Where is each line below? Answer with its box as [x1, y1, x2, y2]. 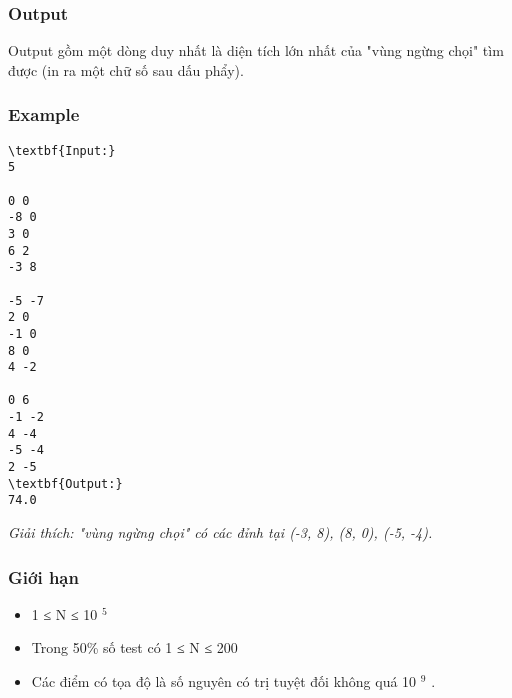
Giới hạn [8, 564, 79, 589]
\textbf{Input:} [8, 143, 116, 158]
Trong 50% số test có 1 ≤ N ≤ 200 [31, 637, 238, 658]
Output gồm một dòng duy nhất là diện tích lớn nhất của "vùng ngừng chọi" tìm [8, 40, 504, 61]
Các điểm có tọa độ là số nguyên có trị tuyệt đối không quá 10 [31, 671, 417, 692]
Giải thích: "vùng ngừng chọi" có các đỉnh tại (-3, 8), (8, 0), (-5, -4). [8, 522, 433, 543]
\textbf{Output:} [8, 476, 123, 491]
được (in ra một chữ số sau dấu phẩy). [8, 59, 244, 80]
